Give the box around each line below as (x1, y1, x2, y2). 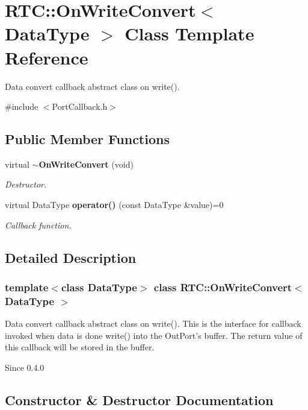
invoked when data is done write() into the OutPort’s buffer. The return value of (5, 329, 303, 341)
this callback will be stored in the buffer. (5, 341, 155, 353)
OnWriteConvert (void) (38, 157, 134, 170)
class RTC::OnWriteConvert (153, 279, 292, 294)
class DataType (61, 279, 137, 294)
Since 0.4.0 (5, 361, 45, 373)
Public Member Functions (5, 130, 170, 148)
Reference (5, 45, 88, 69)
